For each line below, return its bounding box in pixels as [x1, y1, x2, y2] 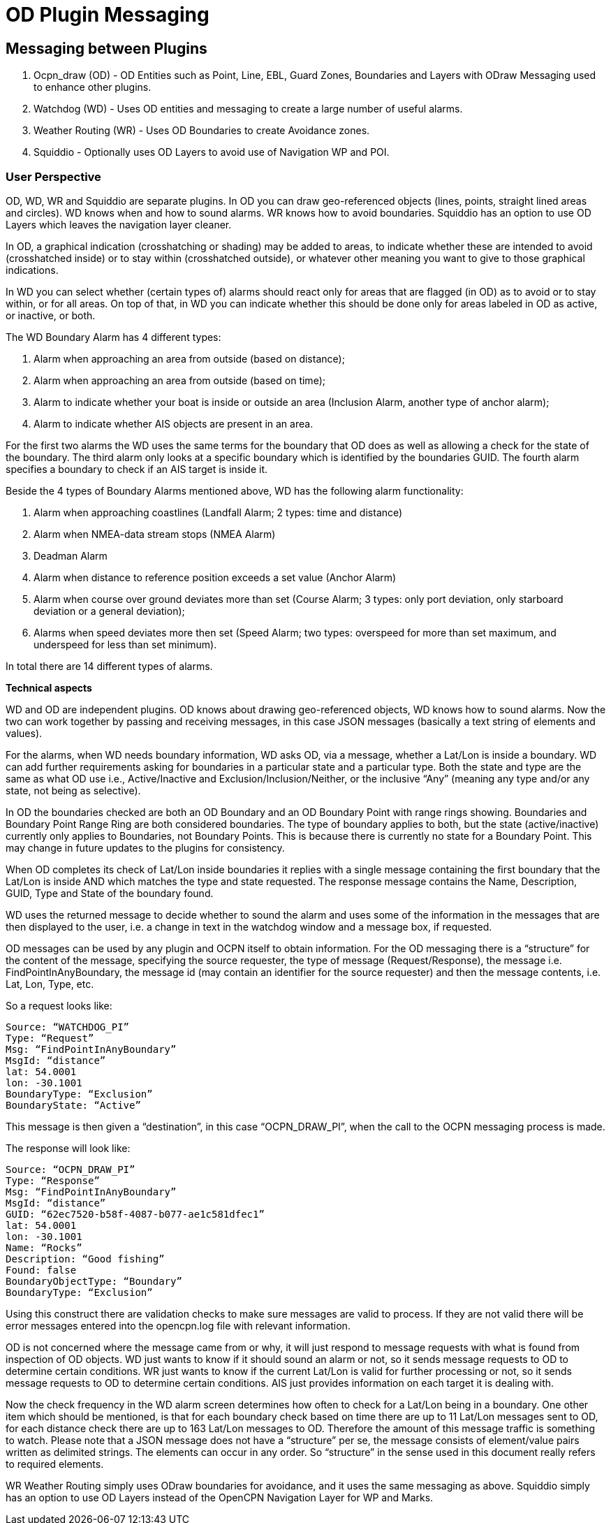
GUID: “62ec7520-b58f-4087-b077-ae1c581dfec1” [6, 1208, 265, 1220]
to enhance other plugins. [34, 81, 152, 94]
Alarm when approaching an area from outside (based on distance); [34, 352, 345, 365]
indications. [6, 263, 59, 276]
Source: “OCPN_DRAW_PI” [6, 1163, 135, 1175]
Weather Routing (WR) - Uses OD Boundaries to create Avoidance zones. [34, 124, 370, 137]
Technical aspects [6, 681, 92, 694]
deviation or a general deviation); [34, 604, 185, 617]
